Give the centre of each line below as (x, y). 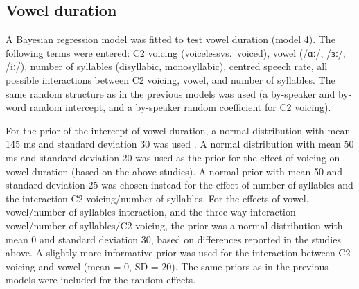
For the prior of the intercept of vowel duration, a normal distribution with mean (178, 130)
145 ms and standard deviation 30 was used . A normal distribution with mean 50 (180, 144)
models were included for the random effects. (101, 280)
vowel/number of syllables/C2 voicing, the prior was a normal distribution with (174, 225)
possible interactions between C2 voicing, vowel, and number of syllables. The (170, 79)
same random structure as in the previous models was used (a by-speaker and (170, 93)
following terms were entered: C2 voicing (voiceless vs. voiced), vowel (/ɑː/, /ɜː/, (176, 52)
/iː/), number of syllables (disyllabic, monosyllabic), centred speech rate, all (167, 66)
